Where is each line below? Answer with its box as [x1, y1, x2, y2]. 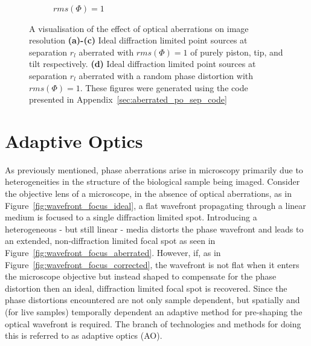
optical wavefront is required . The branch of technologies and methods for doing [5, 317, 301, 330]
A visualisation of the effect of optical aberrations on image [29, 22, 249, 34]
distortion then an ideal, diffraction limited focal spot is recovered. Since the [5, 281, 287, 294]
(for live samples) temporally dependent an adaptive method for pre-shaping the [5, 306, 303, 318]
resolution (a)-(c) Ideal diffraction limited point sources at [29, 34, 248, 46]
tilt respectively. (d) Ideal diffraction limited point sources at [29, 57, 256, 70]
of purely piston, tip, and [190, 45, 283, 58]
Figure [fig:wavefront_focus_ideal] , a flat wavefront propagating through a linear [5, 199, 306, 211]
